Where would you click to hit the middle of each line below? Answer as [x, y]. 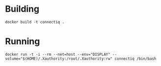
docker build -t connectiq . [35, 22]
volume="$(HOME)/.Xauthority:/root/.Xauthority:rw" [59, 59]
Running [23, 41]
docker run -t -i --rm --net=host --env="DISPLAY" [58, 54]
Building [22, 9]
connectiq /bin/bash [135, 59]
